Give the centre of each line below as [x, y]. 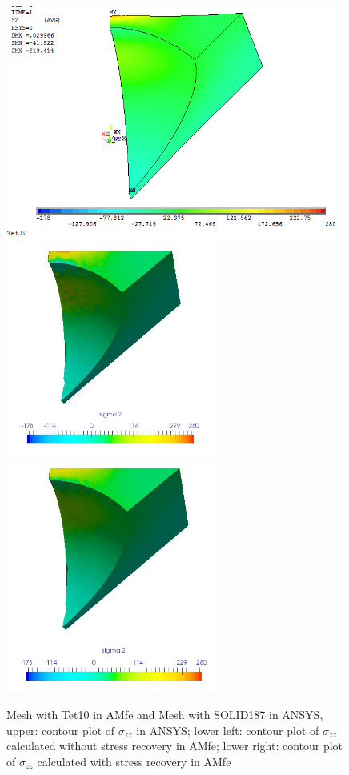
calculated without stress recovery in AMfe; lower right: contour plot [175, 746]
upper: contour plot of [61, 730]
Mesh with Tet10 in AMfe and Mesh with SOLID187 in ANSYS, [165, 715]
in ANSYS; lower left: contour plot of [228, 730]
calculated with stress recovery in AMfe [134, 761]
